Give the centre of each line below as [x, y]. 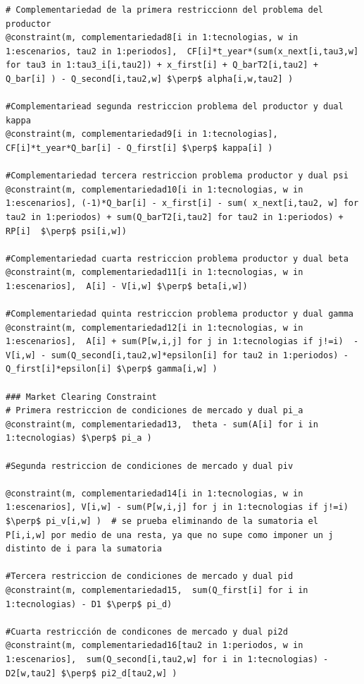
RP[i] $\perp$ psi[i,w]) [66, 231]
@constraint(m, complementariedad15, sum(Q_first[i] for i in [157, 590]
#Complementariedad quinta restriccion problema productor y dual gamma [180, 314]
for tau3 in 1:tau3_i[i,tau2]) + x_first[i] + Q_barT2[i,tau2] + [162, 65]
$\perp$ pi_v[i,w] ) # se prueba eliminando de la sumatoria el [162, 521]
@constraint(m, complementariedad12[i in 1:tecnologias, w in [155, 328]
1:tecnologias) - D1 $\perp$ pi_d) [89, 604]
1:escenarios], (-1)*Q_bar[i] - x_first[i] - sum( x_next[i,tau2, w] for [182, 203]
